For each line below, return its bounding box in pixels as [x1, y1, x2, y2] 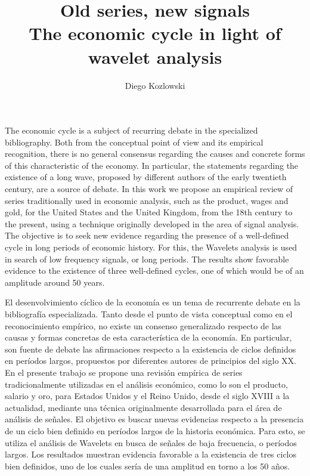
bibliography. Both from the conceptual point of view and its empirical [5, 135, 263, 148]
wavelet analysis [88, 44, 222, 69]
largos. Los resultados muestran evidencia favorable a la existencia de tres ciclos [5, 448, 297, 460]
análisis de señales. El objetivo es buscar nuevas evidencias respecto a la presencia [5, 413, 304, 425]
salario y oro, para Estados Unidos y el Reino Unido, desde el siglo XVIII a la [5, 390, 290, 402]
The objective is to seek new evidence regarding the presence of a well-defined [5, 229, 289, 242]
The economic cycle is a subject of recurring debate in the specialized [5, 124, 258, 137]
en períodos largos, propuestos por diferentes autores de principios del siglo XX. [5, 354, 296, 367]
